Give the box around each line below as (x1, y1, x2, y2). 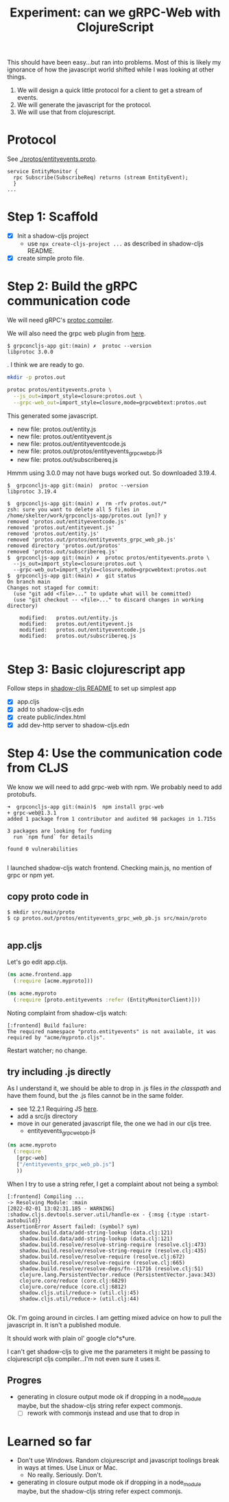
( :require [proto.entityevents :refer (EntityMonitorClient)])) (13, 996, 201, 1003)
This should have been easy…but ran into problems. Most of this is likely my (7, 58, 221, 67)
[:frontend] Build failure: (7, 1022, 88, 1029)
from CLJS (7, 760, 69, 775)
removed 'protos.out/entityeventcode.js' (7, 518, 128, 525)
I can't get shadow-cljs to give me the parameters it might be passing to (7, 1347, 210, 1356)
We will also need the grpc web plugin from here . (7, 329, 146, 338)
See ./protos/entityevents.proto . (7, 155, 97, 163)
